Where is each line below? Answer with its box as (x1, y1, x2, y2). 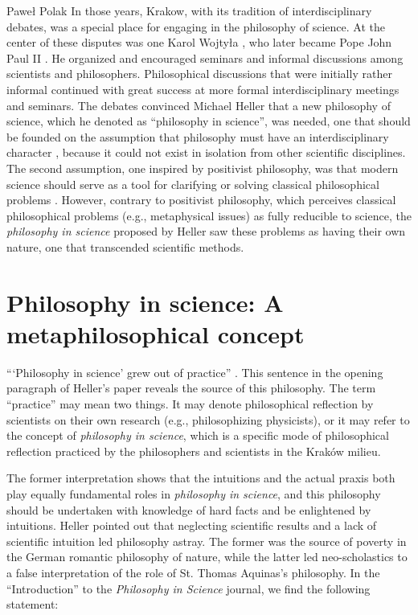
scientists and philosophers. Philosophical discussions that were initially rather (6, 65, 392, 82)
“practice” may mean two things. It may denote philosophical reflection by (6, 396, 374, 412)
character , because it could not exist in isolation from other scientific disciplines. (6, 144, 406, 161)
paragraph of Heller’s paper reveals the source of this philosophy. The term (6, 379, 376, 396)
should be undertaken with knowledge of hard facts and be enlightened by (6, 501, 371, 518)
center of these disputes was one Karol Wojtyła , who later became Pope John (6, 34, 392, 51)
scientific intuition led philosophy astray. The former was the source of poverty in (6, 532, 407, 549)
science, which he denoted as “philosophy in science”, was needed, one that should (6, 113, 411, 129)
